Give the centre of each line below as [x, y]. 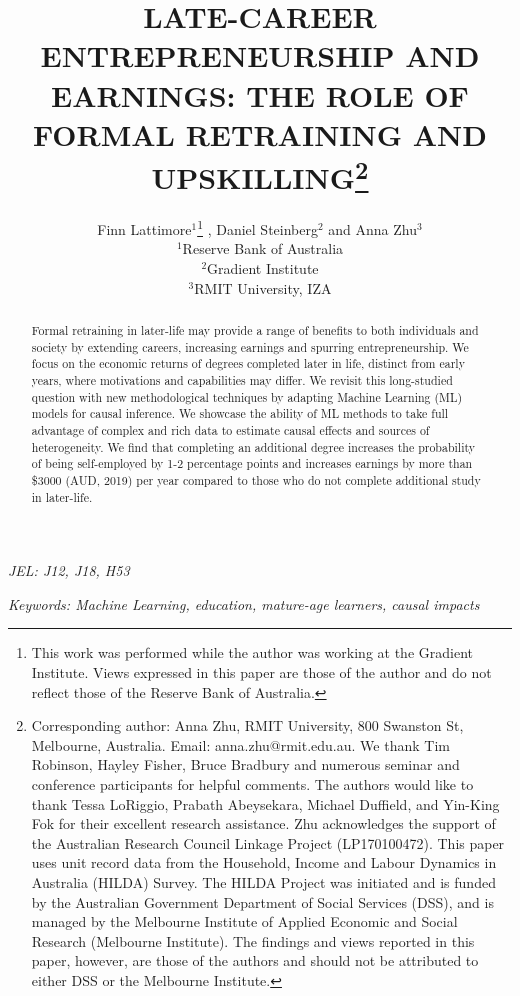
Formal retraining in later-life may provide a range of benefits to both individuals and [255, 330]
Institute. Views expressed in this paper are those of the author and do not [261, 672]
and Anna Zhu [373, 228]
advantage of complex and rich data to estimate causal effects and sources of [230, 429]
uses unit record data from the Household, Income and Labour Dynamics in [264, 862]
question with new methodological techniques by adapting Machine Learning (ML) [247, 396]
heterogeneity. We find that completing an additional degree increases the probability [253, 446]
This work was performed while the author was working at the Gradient [252, 652]
